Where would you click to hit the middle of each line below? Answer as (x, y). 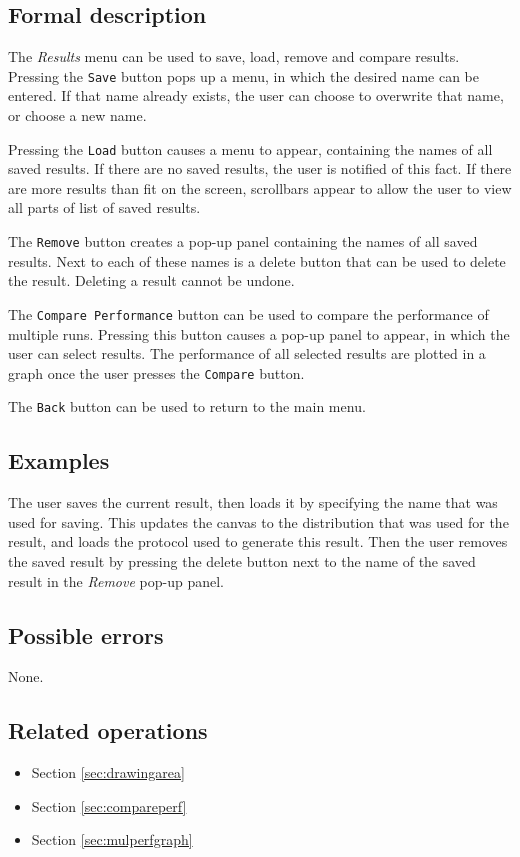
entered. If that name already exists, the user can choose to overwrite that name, (256, 95)
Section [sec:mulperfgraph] (112, 839)
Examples (59, 460)
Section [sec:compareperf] (109, 805)
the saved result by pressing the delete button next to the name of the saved (242, 561)
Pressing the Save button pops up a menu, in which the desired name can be (243, 75)
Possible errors (86, 634)
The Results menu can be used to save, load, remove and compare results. (234, 56)
